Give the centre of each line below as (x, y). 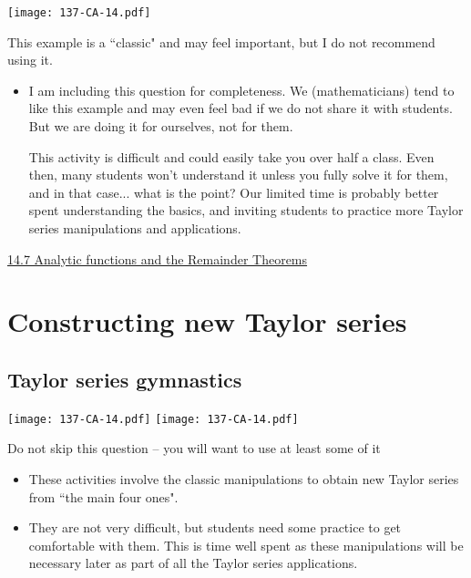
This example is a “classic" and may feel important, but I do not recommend (221, 41)
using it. (30, 60)
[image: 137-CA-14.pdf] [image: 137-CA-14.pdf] (153, 419)
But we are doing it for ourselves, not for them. (161, 126)
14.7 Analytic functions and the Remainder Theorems (158, 258)
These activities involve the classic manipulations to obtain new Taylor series (244, 479)
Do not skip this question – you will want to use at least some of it (194, 448)
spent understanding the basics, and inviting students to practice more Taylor (246, 210)
